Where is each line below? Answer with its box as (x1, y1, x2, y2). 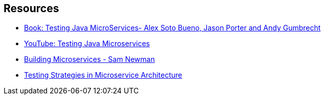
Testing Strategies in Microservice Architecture (24, 71, 182, 80)
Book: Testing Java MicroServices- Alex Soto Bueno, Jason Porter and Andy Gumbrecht (24, 23, 321, 32)
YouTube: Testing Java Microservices (24, 39, 150, 48)
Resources (4, 2, 59, 15)
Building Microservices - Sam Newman (24, 55, 155, 64)
